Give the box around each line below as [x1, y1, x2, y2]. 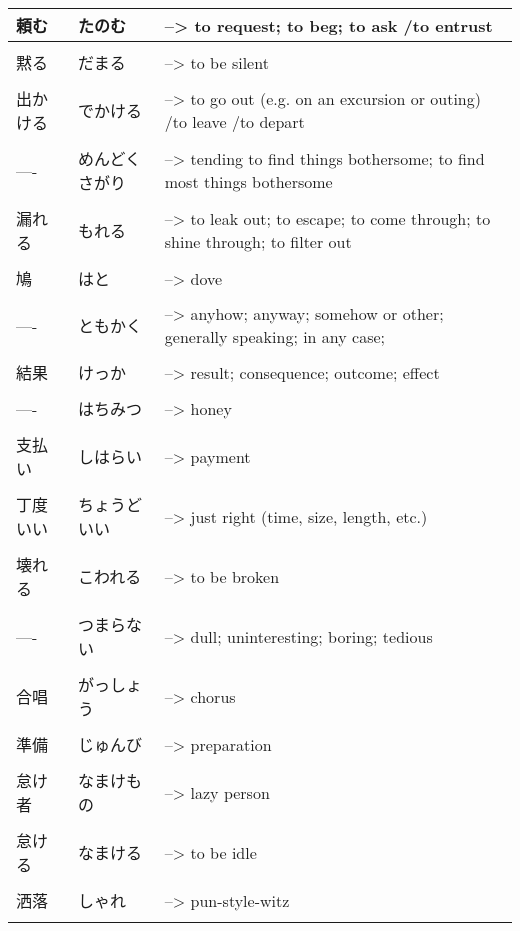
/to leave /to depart [164, 110, 305, 133]
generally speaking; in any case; [164, 325, 386, 348]
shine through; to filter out [164, 230, 352, 253]
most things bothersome [164, 170, 333, 193]
